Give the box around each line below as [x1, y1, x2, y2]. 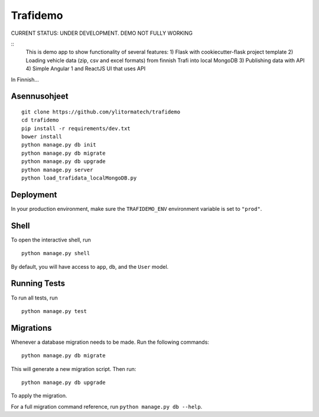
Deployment [11, 190, 57, 200]
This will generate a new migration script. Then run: [11, 365, 136, 372]
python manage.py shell [21, 250, 90, 257]
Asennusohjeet [11, 92, 69, 102]
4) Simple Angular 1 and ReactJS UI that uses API [25, 65, 146, 72]
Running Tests [11, 278, 65, 289]
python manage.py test [21, 308, 87, 314]
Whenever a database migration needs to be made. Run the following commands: [11, 338, 210, 346]
